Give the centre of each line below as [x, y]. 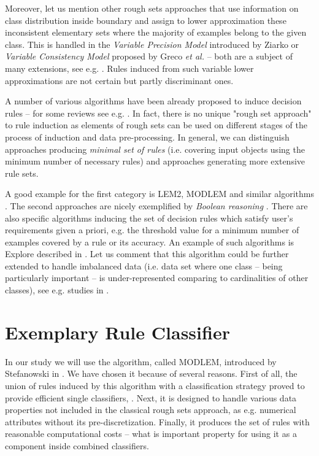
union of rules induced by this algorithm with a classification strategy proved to [155, 385]
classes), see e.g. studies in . [57, 290]
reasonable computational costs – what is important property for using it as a [151, 434]
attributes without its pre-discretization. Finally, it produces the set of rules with [157, 421]
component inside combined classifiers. [77, 445]
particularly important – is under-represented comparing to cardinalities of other [157, 278]
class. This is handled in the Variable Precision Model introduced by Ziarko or [152, 44]
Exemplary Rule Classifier [117, 332]
